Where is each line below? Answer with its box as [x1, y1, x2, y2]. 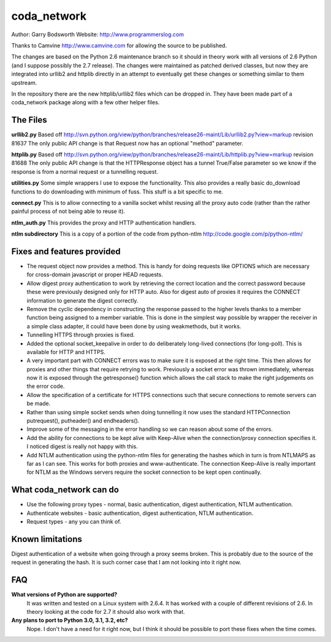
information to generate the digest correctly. [26, 296, 139, 304]
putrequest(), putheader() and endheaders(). [26, 417, 140, 425]
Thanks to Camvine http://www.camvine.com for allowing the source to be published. [11, 42, 227, 49]
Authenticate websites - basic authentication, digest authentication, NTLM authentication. [26, 509, 254, 517]
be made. [26, 400, 51, 408]
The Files [11, 115, 47, 125]
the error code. [26, 382, 65, 390]
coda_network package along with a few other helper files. [11, 99, 160, 106]
